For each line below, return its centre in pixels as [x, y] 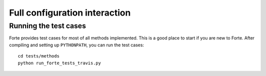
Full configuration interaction [70, 13]
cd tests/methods [39, 56]
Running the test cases [48, 26]
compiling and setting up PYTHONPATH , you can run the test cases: [77, 45]
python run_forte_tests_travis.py [59, 63]
